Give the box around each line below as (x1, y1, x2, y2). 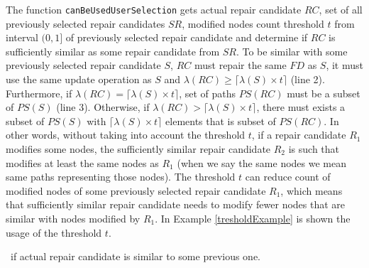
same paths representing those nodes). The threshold (6, 169, 236, 184)
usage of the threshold (6, 225, 102, 240)
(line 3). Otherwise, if (56, 100, 150, 114)
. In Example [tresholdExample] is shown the (155, 210, 351, 225)
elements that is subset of (165, 113, 276, 128)
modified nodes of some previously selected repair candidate (6, 183, 266, 198)
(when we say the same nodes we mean (177, 155, 346, 170)
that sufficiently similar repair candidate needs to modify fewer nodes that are (6, 197, 346, 212)
